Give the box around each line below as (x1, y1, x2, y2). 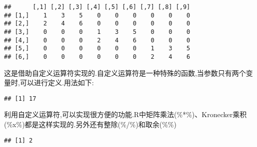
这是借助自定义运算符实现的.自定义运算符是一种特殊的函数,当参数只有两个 (4, 67, 246, 78)
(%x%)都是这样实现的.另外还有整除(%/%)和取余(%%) (4, 119, 176, 130)
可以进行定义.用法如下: (19, 77, 94, 88)
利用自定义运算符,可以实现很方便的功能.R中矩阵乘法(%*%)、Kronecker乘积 (4, 109, 247, 120)
